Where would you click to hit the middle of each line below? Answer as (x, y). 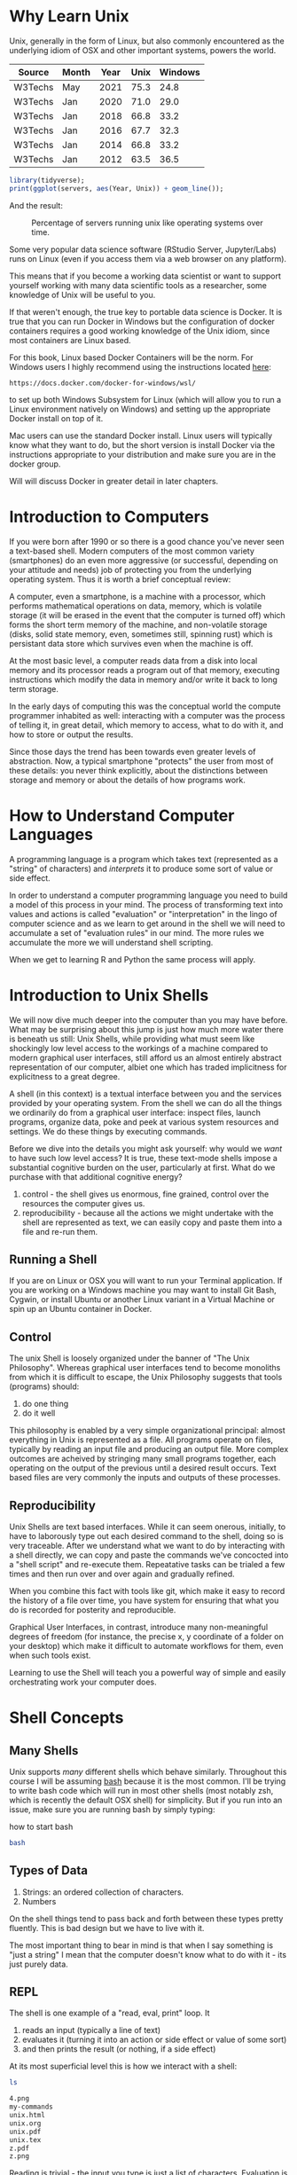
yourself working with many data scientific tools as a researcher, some (138, 285)
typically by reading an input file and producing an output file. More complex (149, 1449)
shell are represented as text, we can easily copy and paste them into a (152, 1222)
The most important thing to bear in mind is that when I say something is (141, 1945)
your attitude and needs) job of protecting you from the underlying (131, 569)
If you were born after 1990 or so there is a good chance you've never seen (147, 541)
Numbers (39, 1901)
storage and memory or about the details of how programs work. (128, 780)
